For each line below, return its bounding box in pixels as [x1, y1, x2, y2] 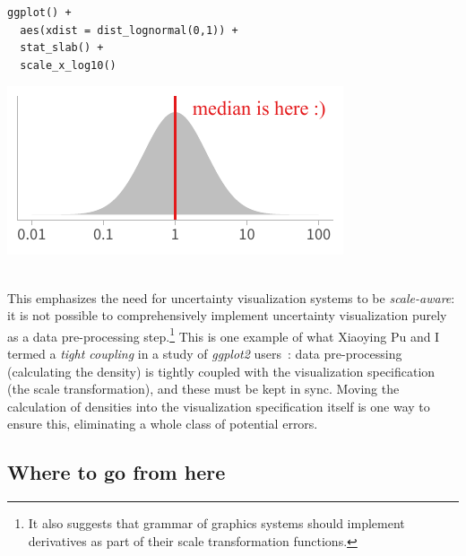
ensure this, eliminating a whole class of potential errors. [7, 414, 318, 433]
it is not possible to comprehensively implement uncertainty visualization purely [7, 306, 447, 325]
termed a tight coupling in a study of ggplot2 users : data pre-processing [7, 344, 402, 362]
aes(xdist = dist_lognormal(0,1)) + [20, 23, 238, 37]
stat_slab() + [20, 41, 104, 55]
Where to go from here [7, 458, 226, 486]
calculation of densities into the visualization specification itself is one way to [7, 396, 430, 415]
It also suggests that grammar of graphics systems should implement [28, 514, 405, 533]
